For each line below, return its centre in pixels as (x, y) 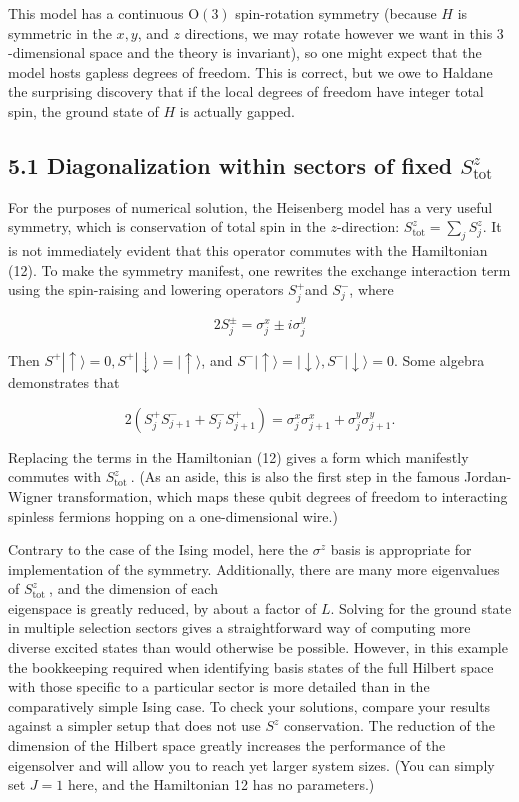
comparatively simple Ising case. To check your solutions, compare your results (249, 705)
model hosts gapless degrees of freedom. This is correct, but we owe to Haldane (250, 71)
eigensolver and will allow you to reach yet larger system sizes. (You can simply (251, 764)
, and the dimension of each (133, 588)
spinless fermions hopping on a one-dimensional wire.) (173, 515)
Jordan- (488, 476)
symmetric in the (60, 32)
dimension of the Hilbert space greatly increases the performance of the (227, 745)
